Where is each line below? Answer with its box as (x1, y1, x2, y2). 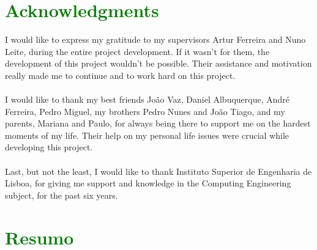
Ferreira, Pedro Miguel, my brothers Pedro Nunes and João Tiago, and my (5, 105, 285, 117)
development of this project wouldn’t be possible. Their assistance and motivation (5, 57, 312, 70)
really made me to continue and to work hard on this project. (5, 68, 236, 81)
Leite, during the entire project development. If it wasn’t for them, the (5, 45, 270, 57)
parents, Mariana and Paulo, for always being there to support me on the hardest (5, 117, 311, 130)
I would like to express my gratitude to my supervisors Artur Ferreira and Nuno (5, 33, 306, 46)
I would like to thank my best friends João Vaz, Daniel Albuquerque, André (5, 93, 290, 106)
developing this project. (5, 141, 93, 153)
